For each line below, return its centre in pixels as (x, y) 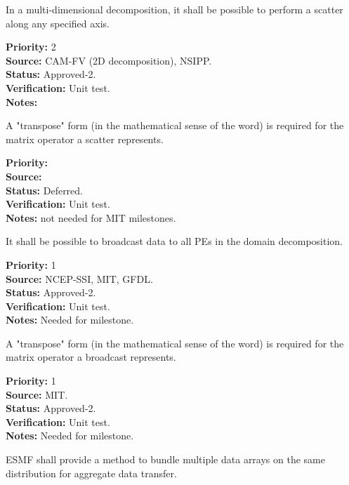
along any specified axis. (58, 23)
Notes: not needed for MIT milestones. (91, 217)
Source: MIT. (37, 394)
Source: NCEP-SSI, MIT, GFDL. (79, 278)
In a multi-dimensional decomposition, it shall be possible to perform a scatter (174, 9)
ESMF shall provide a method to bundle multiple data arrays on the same (165, 459)
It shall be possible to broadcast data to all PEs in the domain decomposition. (174, 241)
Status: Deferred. (45, 190)
